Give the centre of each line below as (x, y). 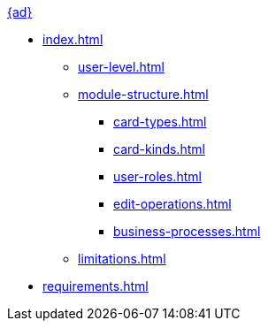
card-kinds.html (159, 149)
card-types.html (160, 122)
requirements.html (96, 286)
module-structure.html (143, 94)
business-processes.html (187, 231)
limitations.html (122, 259)
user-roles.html (157, 176)
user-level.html (121, 67)
